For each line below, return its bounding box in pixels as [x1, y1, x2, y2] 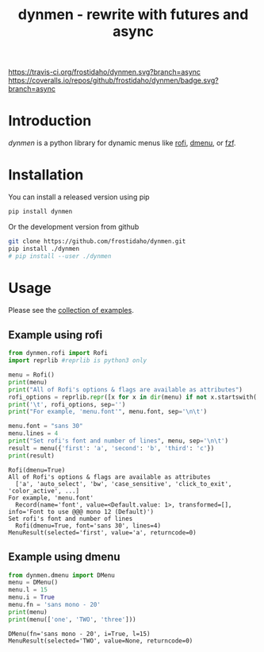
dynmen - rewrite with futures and [17, 6, 249, 24]
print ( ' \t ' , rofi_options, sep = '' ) [8, 400, 126, 408]
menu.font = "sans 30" [8, 422, 83, 430]
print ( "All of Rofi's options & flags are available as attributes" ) [8, 385, 243, 394]
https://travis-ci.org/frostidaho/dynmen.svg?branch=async [8, 68, 201, 77]
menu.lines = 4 [8, 430, 59, 438]
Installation [8, 166, 84, 184]
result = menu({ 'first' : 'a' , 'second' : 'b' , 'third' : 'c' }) [8, 444, 215, 452]
